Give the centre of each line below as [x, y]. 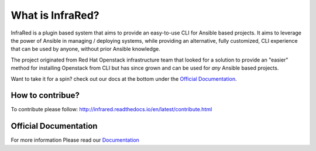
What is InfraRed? [55, 15]
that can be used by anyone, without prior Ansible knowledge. [85, 49]
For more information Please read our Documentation [75, 140]
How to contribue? [45, 96]
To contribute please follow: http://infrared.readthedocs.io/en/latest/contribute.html [111, 109]
